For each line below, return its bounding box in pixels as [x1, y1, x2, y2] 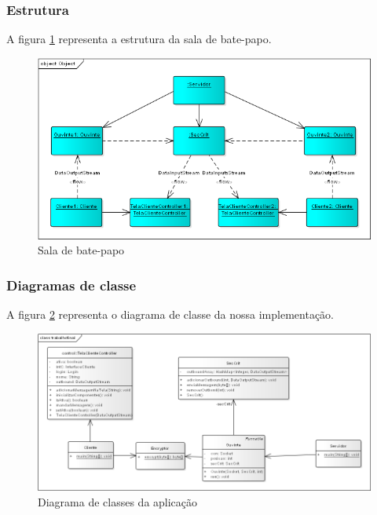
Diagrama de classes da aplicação [38, 494, 198, 510]
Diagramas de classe [6, 275, 137, 294]
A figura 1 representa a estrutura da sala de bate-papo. [6, 31, 272, 47]
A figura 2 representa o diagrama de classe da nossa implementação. [6, 306, 334, 323]
